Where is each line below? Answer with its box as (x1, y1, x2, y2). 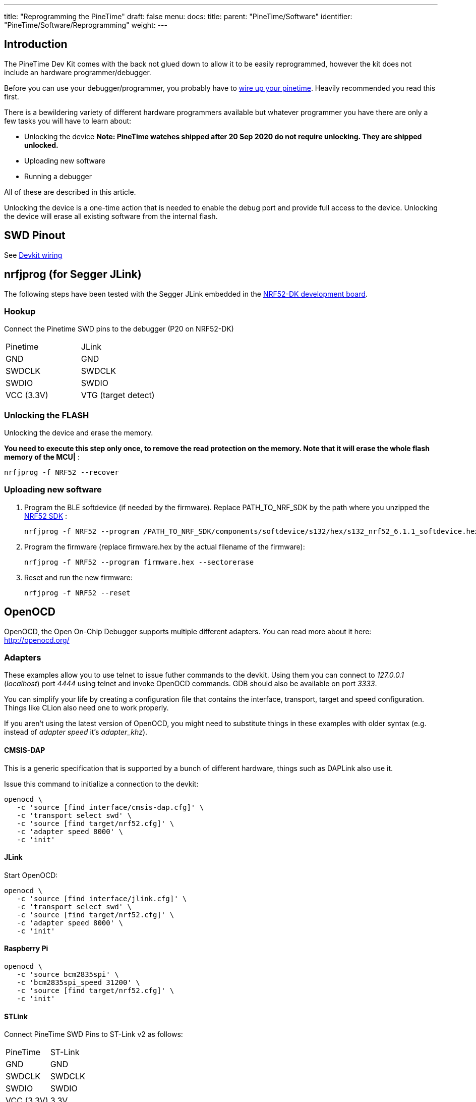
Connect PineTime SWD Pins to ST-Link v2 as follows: (4, 1030, 183, 1039)
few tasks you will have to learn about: (4, 116, 132, 125)
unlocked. (24, 140, 58, 149)
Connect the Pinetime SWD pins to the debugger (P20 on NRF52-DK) (4, 324, 234, 334)
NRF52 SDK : (24, 511, 68, 520)
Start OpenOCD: (4, 870, 58, 879)
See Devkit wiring (4, 250, 63, 259)
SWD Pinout (4, 229, 66, 242)
